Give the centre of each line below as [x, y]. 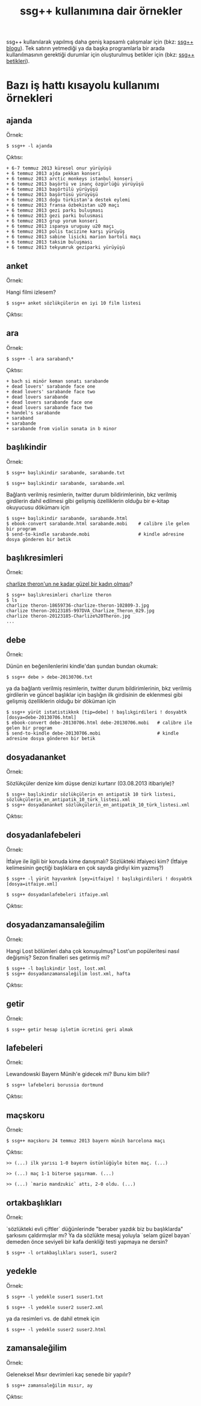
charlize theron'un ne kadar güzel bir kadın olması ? [70, 584]
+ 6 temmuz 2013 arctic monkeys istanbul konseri [70, 179]
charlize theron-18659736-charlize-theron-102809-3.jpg [78, 606]
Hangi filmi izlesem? [31, 292]
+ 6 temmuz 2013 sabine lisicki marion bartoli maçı [74, 237]
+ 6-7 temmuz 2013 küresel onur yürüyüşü [59, 168]
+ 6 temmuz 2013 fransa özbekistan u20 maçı [63, 205]
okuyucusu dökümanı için [38, 507]
